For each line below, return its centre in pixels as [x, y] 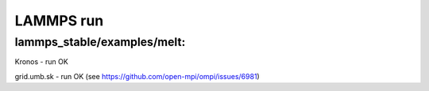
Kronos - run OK [42, 62]
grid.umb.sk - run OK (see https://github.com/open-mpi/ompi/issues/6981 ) [137, 76]
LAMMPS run [59, 21]
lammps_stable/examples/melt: [100, 42]
